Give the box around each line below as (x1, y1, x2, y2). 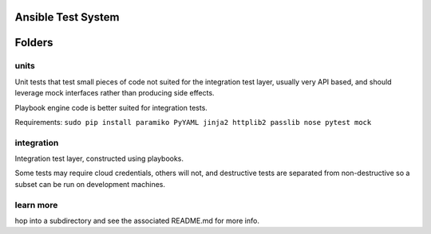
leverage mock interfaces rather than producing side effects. (14, 88, 215, 98)
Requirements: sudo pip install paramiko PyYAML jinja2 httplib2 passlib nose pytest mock (14, 117, 372, 127)
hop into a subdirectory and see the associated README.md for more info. (14, 216, 259, 226)
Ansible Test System (14, 10, 120, 24)
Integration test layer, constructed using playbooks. (14, 154, 184, 163)
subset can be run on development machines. (14, 179, 165, 189)
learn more (14, 199, 58, 210)
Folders (14, 36, 53, 49)
